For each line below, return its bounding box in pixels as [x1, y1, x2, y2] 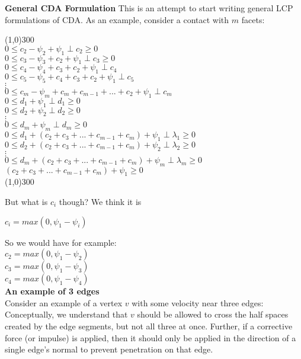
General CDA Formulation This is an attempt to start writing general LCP [5, 2, 293, 14]
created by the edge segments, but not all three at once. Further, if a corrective [5, 319, 293, 332]
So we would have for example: [5, 236, 117, 248]
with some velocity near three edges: [132, 296, 264, 309]
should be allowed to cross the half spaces [137, 308, 289, 320]
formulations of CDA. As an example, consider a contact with [5, 13, 229, 25]
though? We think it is [59, 195, 142, 207]
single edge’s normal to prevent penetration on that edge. [5, 343, 213, 355]
